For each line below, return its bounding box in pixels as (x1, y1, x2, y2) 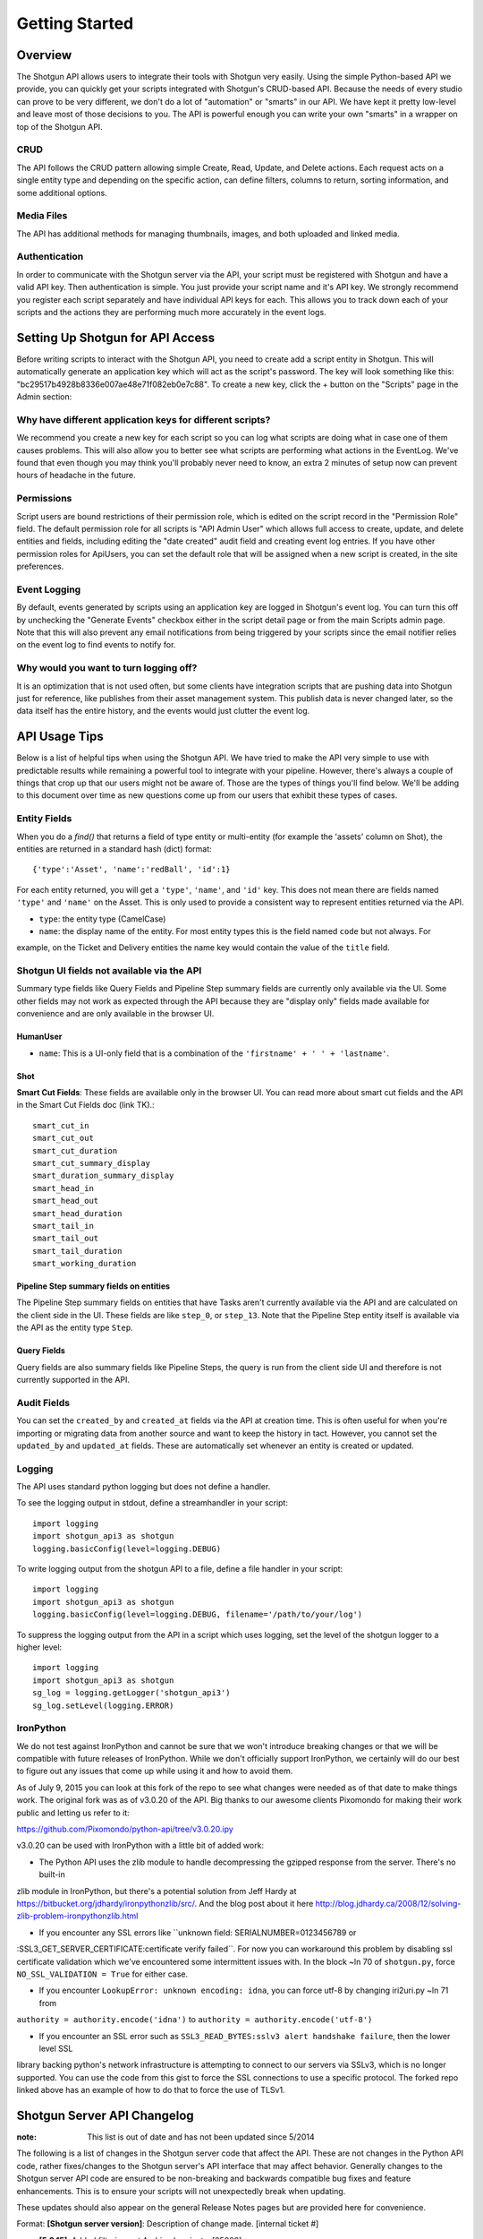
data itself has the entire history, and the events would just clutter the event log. (16, 706, 310, 716)
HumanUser (16, 1031, 63, 1042)
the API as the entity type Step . (16, 1322, 133, 1334)
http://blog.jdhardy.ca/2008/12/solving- (315, 1898, 462, 1909)
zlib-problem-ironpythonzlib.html (16, 1910, 139, 1921)
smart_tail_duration (32, 1246, 123, 1256)
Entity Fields (16, 812, 72, 825)
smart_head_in (32, 1183, 94, 1193)
